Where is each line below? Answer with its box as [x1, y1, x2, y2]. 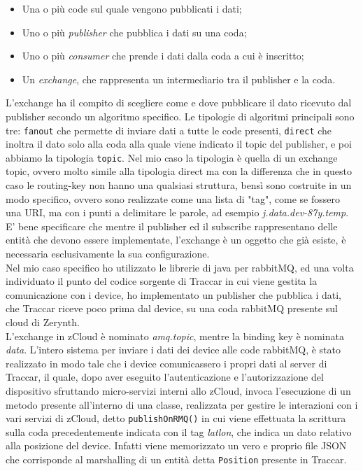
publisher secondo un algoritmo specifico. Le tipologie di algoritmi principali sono [6, 108, 355, 123]
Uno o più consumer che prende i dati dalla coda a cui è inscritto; [22, 48, 304, 63]
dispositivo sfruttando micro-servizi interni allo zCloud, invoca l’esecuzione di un [6, 383, 351, 398]
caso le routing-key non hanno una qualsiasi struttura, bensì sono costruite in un [6, 178, 352, 192]
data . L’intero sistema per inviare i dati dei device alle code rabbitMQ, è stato [6, 342, 341, 357]
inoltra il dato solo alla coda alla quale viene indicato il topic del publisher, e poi [6, 136, 352, 151]
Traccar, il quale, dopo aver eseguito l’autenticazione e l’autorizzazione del [6, 370, 324, 384]
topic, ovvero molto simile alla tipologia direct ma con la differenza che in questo [6, 164, 352, 178]
